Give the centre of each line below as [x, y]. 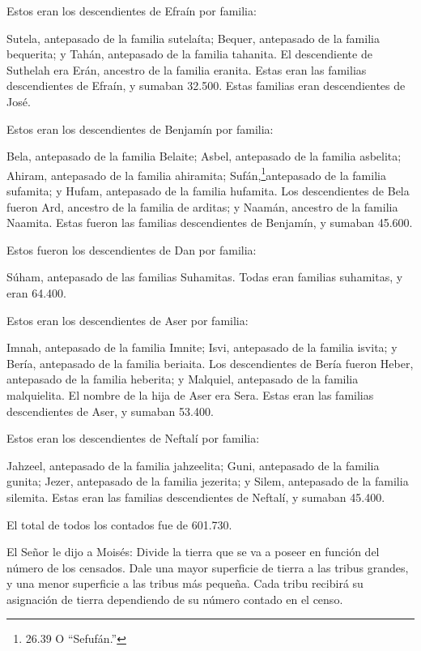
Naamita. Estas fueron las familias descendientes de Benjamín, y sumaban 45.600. [210, 223]
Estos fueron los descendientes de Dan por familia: [132, 249]
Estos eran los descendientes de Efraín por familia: [132, 11]
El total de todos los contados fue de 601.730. [119, 524]
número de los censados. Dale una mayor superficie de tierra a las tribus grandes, [208, 567]
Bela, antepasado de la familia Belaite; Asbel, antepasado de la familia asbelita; [204, 156]
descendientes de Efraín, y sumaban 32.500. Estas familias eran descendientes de [206, 86]
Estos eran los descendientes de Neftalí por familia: [133, 438]
